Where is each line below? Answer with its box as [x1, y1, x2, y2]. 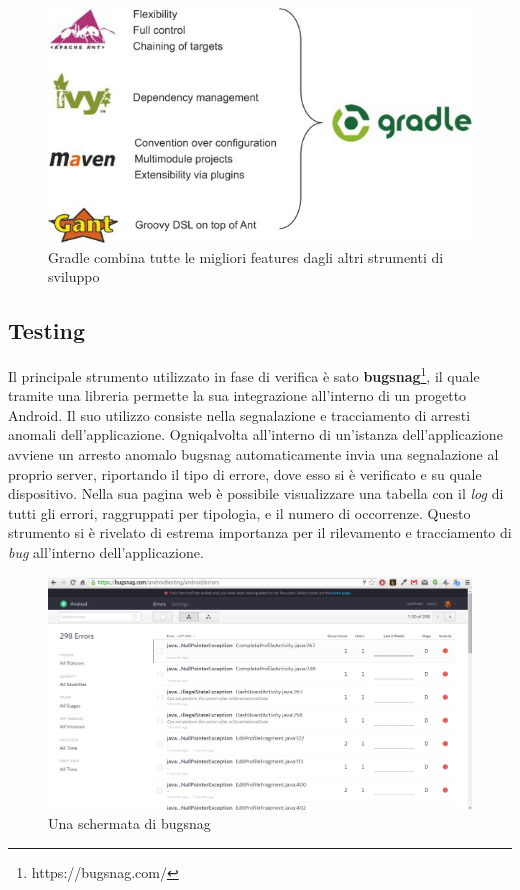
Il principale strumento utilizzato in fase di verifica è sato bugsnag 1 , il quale [8, 362, 480, 386]
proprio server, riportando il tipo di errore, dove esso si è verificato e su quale [8, 463, 482, 484]
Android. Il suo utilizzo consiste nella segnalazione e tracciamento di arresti [8, 404, 471, 425]
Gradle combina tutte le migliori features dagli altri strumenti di [48, 246, 444, 267]
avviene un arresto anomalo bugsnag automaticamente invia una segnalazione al [8, 444, 499, 464]
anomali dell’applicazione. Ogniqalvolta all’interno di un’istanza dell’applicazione [8, 424, 503, 445]
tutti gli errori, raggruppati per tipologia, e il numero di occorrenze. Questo [8, 502, 471, 523]
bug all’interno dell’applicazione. [8, 541, 204, 562]
